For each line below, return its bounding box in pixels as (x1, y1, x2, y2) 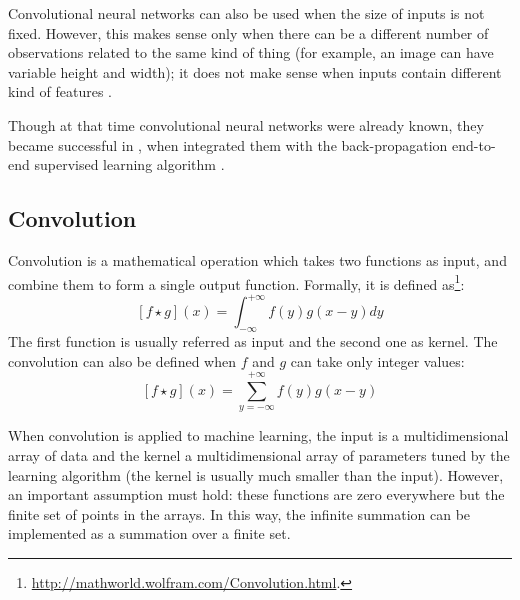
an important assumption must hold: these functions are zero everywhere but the (8, 484, 505, 505)
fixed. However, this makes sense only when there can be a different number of (8, 22, 489, 43)
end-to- (452, 134, 496, 155)
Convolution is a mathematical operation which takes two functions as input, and (8, 249, 507, 270)
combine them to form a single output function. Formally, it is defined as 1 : (8, 270, 465, 294)
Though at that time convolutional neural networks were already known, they (8, 114, 484, 135)
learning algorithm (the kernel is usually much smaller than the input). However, (8, 464, 504, 485)
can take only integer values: (290, 350, 465, 371)
